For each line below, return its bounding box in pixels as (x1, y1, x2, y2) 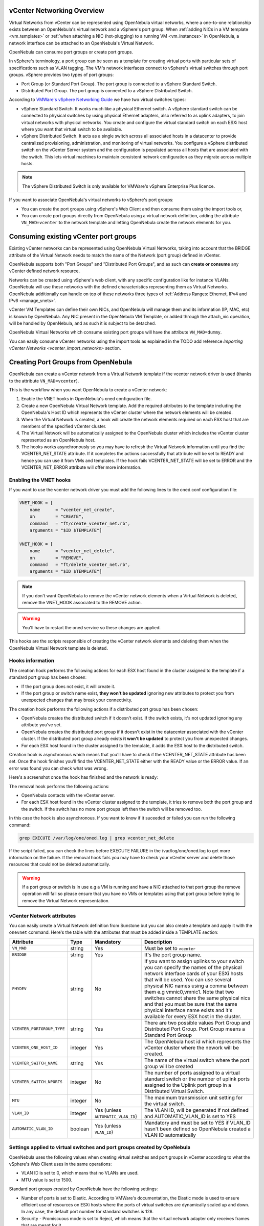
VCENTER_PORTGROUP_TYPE (12, 1026, 65, 1032)
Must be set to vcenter (144, 945, 196, 951)
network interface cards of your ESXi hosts (144, 970, 243, 977)
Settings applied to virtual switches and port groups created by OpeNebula (9, 1144, 191, 1151)
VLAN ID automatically (144, 1131, 196, 1138)
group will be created (144, 1063, 193, 1070)
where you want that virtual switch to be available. (21, 126, 122, 132)
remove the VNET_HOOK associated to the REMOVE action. (22, 600, 142, 606)
